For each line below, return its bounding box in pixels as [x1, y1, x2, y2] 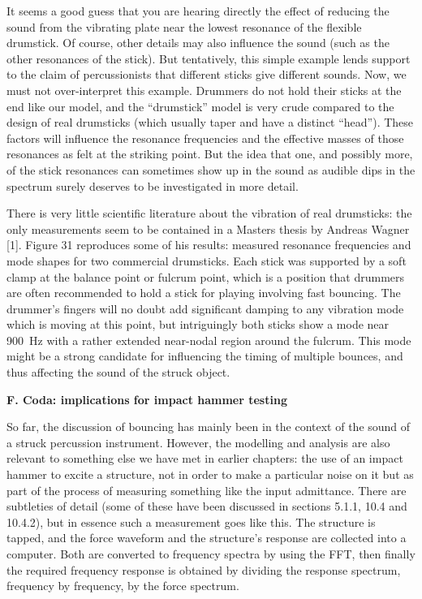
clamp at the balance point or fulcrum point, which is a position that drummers [6, 268, 405, 285]
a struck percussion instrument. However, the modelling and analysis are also [6, 433, 390, 450]
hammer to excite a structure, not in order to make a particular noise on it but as [6, 466, 414, 483]
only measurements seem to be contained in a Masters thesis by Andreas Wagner [6, 220, 410, 237]
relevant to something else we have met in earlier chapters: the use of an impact [6, 450, 403, 467]
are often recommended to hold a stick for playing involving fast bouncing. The [6, 284, 401, 301]
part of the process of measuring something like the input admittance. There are [6, 481, 407, 498]
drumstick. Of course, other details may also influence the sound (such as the [6, 34, 390, 51]
